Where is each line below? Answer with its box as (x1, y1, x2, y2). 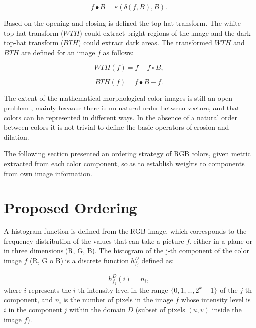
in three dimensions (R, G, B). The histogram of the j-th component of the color (4, 245, 249, 256)
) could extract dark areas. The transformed (78, 37, 212, 48)
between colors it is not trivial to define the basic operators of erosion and (4, 122, 229, 132)
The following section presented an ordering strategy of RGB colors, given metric (4, 148, 251, 159)
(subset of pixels (135, 304, 185, 314)
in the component (8, 304, 62, 314)
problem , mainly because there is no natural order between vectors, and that (4, 102, 240, 112)
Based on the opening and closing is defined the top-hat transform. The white (4, 18, 241, 28)
